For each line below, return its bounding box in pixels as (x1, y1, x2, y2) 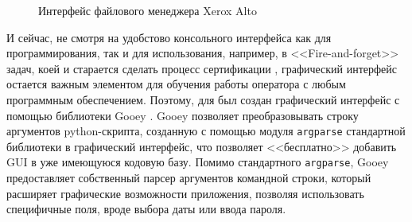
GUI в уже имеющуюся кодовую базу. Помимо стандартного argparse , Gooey (6, 154, 389, 170)
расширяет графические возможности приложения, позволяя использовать (6, 185, 364, 201)
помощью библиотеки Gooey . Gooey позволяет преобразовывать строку (6, 107, 359, 123)
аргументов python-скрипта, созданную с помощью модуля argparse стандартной (6, 123, 406, 139)
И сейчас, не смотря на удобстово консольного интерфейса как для (6, 29, 332, 45)
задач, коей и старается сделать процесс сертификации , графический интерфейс (6, 60, 398, 76)
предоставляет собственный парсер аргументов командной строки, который (6, 169, 371, 186)
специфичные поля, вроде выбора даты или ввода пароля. (6, 201, 286, 217)
